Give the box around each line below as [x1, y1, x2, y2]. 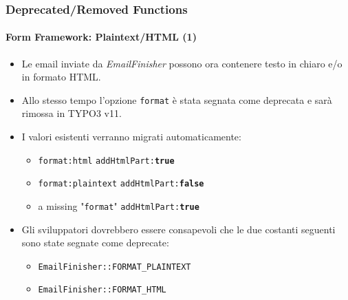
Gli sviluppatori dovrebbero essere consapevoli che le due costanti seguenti [21, 222, 336, 236]
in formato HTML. [21, 69, 101, 84]
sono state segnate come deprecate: [21, 235, 169, 250]
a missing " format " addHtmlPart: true [38, 198, 199, 213]
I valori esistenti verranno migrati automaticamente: [21, 129, 241, 144]
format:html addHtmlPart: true [38, 156, 175, 166]
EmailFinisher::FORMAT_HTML [38, 285, 166, 295]
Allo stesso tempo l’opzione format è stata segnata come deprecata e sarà [21, 92, 332, 107]
